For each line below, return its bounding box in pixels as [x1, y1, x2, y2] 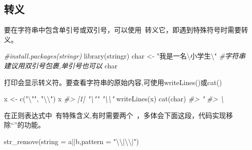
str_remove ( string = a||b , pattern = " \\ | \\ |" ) [4, 136, 139, 146]
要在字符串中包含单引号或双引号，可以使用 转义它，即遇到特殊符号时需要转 [4, 25, 248, 35]
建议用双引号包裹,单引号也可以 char [4, 60, 118, 70]
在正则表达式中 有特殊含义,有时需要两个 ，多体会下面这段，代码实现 [4, 110, 226, 120]
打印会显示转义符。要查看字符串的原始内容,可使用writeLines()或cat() [4, 77, 222, 87]
